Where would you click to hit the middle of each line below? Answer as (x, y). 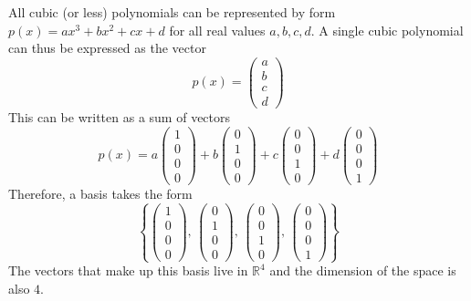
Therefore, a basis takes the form (100, 193)
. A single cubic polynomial (387, 30)
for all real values (217, 30)
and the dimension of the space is (363, 270)
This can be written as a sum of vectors (120, 116)
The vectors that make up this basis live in (128, 270)
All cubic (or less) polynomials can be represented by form (172, 12)
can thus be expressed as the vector (107, 48)
